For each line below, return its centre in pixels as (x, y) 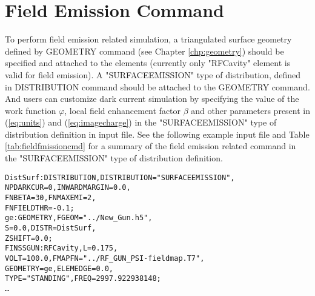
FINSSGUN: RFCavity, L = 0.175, (61, 248)
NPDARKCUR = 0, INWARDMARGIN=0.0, (68, 188)
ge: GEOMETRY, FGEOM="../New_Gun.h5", (79, 218)
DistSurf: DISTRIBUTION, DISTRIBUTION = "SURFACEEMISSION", (120, 177)
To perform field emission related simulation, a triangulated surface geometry (148, 39)
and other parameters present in (251, 110)
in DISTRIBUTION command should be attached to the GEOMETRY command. (157, 86)
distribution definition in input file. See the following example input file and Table (157, 134)
